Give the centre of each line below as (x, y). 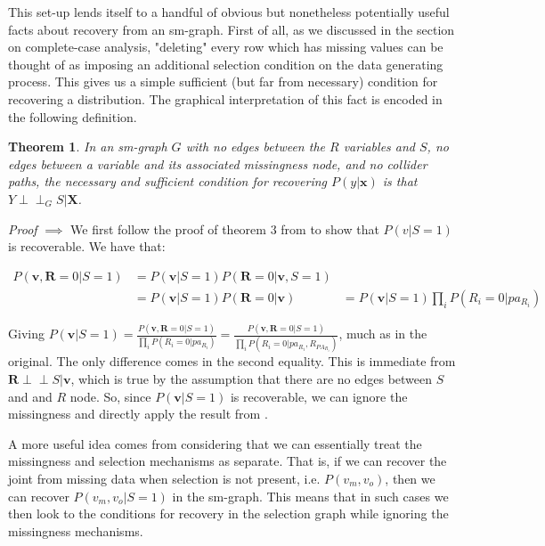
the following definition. (73, 116)
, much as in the (383, 334)
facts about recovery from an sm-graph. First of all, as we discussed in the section (232, 29)
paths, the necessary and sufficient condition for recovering (168, 181)
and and (30, 396)
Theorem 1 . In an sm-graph (88, 147)
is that (400, 181)
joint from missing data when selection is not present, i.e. (164, 478)
